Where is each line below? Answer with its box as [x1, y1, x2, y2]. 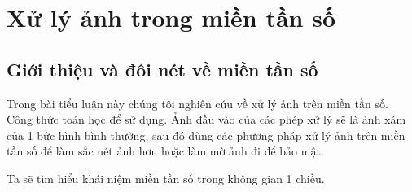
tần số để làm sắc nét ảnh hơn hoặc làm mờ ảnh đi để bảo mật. [7, 142, 324, 159]
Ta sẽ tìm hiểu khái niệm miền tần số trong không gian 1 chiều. [7, 169, 325, 186]
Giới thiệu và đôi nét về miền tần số [7, 56, 318, 81]
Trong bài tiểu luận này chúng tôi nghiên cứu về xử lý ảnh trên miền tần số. [7, 94, 388, 111]
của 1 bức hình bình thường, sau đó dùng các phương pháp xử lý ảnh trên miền [7, 126, 405, 143]
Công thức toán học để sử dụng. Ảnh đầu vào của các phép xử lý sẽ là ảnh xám [7, 111, 406, 128]
